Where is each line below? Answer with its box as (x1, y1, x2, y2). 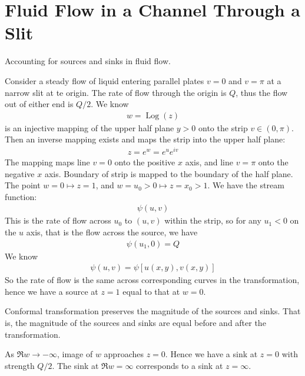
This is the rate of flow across (5, 214, 111, 227)
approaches (104, 348, 144, 360)
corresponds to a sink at (136, 359, 223, 371)
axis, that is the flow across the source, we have (26, 226, 198, 238)
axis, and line (185, 156, 233, 168)
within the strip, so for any (164, 214, 261, 227)
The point (5, 179, 41, 191)
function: (5, 190, 37, 202)
